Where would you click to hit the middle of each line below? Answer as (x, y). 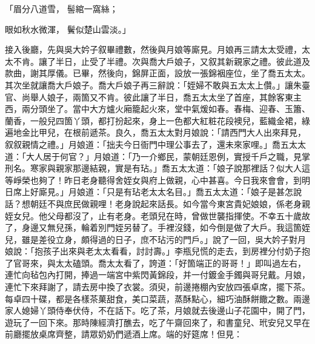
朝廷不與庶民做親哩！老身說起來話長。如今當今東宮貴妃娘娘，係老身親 (170, 203)
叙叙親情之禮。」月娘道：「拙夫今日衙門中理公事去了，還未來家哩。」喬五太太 (155, 144)
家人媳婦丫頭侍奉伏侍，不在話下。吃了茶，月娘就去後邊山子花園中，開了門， (157, 310)
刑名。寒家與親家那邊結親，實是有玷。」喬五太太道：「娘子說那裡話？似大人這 (157, 168)
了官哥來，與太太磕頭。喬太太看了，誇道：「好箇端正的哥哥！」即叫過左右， (155, 263)
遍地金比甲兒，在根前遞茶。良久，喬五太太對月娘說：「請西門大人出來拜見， (155, 132)
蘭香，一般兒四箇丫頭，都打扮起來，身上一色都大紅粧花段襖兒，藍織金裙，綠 (157, 120)
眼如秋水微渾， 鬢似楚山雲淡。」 (68, 29)
